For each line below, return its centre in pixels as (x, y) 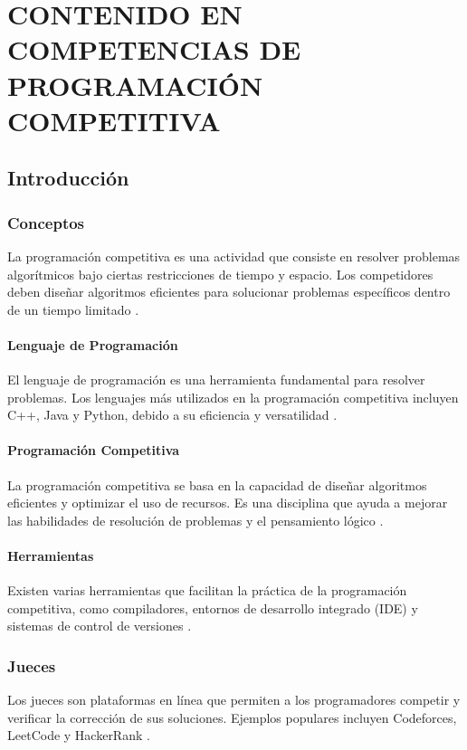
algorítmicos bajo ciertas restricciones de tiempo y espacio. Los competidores (220, 274)
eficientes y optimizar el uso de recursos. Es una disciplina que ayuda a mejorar (228, 503)
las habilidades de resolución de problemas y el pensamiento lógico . (195, 520)
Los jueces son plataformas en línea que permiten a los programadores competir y (234, 700)
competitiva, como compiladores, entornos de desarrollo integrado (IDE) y (213, 608)
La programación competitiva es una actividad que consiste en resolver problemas (234, 256)
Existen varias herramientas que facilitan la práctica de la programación (207, 590)
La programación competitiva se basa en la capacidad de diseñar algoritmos (217, 484)
